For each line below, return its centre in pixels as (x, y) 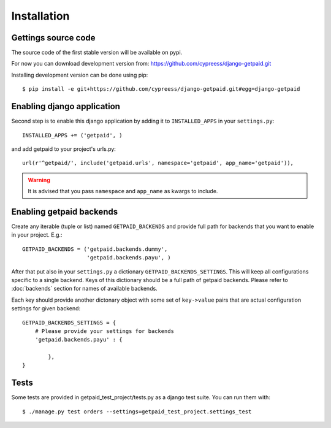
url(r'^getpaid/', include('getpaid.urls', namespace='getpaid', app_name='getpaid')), (158, 163)
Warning (39, 180)
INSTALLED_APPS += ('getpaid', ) (72, 135)
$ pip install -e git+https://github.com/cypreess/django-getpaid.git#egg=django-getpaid (161, 89)
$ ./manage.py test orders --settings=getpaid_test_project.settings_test (137, 411)
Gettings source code (53, 38)
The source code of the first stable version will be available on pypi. (97, 53)
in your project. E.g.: (37, 235)
